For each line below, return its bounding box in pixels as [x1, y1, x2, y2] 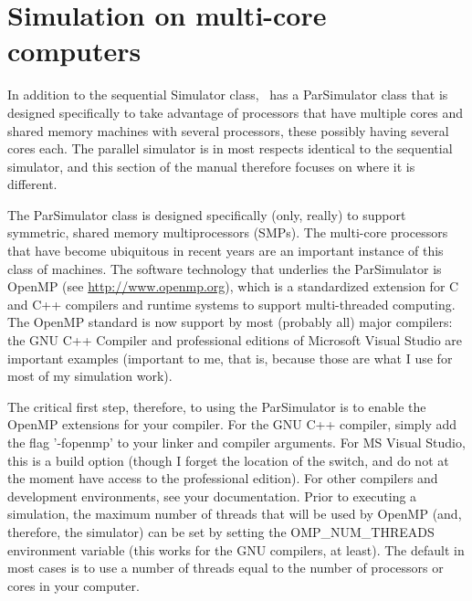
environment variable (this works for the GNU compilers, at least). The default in [7, 540, 465, 559]
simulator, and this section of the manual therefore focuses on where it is [7, 156, 415, 175]
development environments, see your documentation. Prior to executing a [7, 486, 417, 505]
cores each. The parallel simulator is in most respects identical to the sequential [7, 139, 453, 158]
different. [7, 174, 58, 194]
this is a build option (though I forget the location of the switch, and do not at [7, 450, 449, 469]
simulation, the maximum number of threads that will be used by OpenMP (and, [7, 504, 462, 523]
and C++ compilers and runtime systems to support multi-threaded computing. [7, 294, 456, 313]
